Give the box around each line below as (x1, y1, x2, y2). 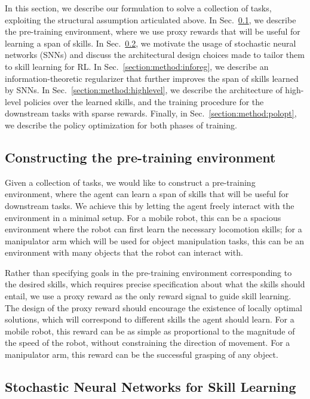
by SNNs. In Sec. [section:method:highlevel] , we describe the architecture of (5, 84, 283, 96)
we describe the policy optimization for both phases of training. (5, 118, 237, 131)
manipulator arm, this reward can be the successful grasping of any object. (5, 348, 278, 361)
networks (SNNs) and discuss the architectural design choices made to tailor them (5, 48, 305, 61)
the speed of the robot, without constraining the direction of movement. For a (5, 336, 290, 349)
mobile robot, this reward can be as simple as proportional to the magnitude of (5, 324, 295, 337)
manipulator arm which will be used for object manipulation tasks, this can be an (5, 234, 304, 247)
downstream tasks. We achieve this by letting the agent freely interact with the (5, 199, 294, 211)
